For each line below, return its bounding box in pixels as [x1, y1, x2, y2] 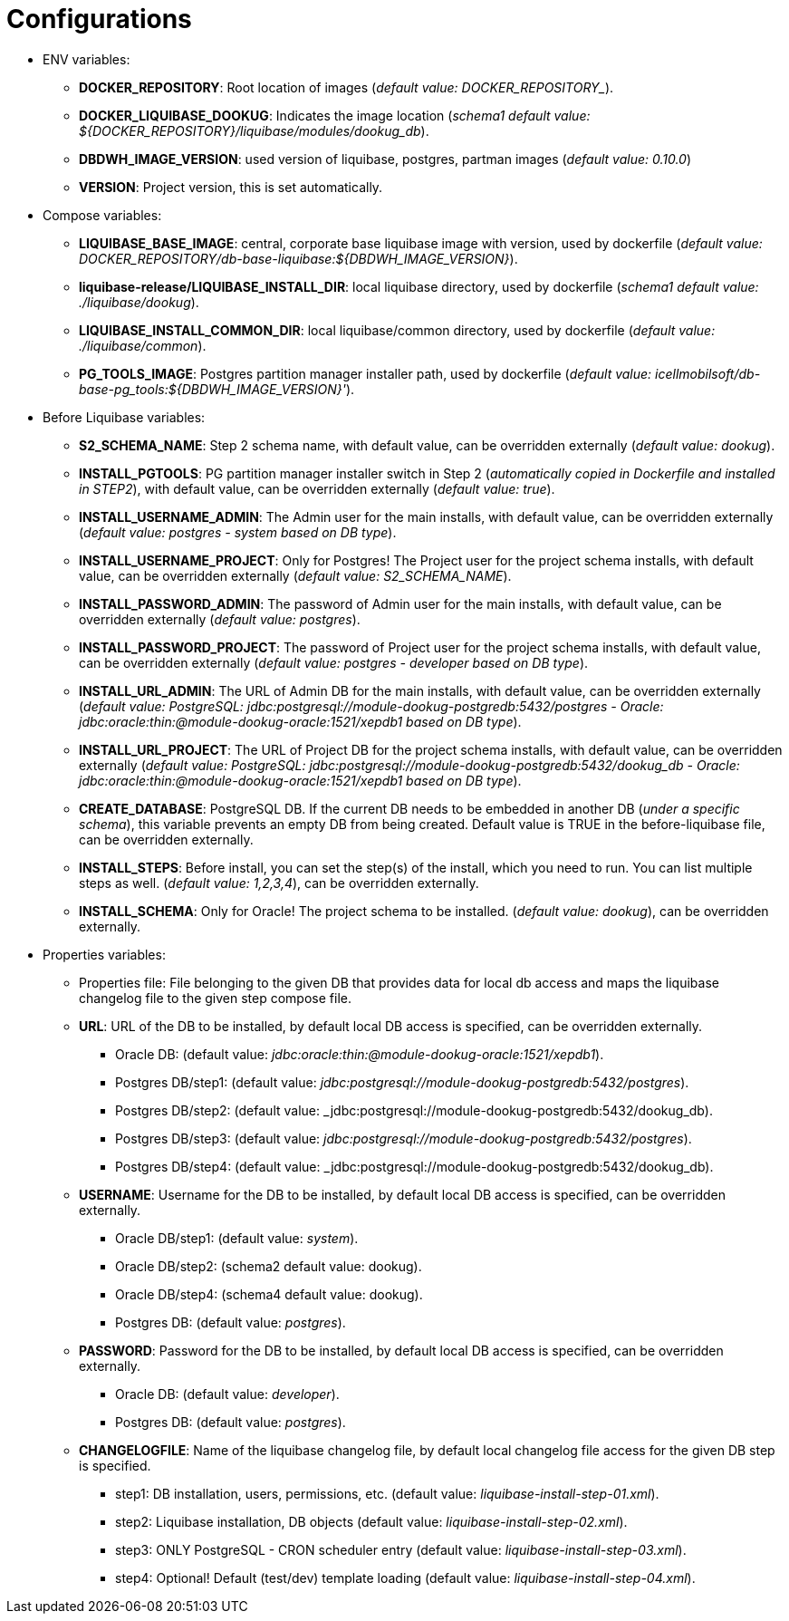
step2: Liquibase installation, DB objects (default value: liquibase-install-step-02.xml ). [115, 1513, 628, 1529]
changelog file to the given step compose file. [79, 989, 351, 1006]
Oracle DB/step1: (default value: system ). [115, 1230, 359, 1246]
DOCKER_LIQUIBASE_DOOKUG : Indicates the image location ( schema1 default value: [79, 107, 591, 123]
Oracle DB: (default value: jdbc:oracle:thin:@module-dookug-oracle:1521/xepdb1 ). [115, 1046, 604, 1062]
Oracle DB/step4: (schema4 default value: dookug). [115, 1286, 423, 1302]
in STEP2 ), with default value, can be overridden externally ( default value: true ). [79, 480, 555, 497]
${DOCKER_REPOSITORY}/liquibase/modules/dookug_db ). [79, 122, 429, 139]
